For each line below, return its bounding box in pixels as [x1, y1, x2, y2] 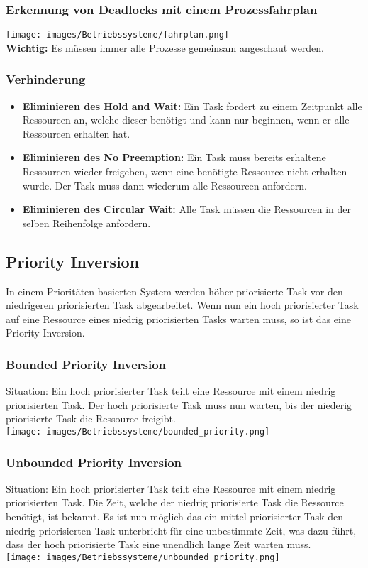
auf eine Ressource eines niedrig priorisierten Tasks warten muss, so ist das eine [6, 311, 351, 326]
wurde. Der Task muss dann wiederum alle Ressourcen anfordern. [22, 177, 307, 192]
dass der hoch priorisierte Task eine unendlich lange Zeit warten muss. [6, 537, 311, 552]
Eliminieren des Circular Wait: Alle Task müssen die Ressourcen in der [22, 202, 351, 217]
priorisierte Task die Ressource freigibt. [6, 411, 176, 426]
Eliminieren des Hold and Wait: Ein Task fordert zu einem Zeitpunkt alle [22, 98, 362, 113]
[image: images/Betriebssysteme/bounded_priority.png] [6, 427, 270, 437]
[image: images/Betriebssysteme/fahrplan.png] [6, 30, 229, 40]
